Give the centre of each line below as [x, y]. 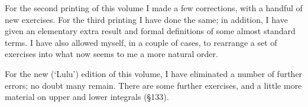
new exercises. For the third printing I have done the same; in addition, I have [146, 19]
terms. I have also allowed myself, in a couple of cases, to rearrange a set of [141, 42]
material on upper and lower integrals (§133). [87, 97]
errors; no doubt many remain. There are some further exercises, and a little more [153, 85]
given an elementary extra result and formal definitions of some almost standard [150, 31]
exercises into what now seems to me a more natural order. [111, 54]
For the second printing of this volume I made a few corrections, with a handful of [154, 8]
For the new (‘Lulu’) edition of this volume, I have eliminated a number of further [154, 73]
